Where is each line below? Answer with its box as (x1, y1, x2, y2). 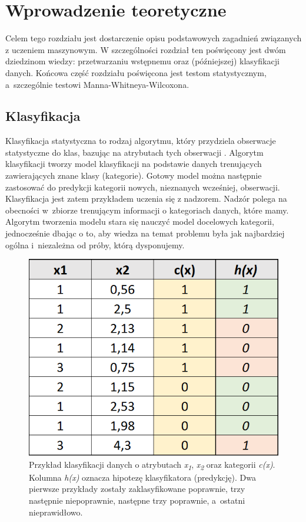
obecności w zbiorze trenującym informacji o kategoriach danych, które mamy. (5, 203, 289, 216)
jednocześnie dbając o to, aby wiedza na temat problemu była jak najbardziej (5, 227, 285, 239)
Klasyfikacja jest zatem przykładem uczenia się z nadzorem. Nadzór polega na (5, 192, 287, 205)
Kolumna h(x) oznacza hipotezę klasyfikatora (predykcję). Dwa (29, 471, 256, 483)
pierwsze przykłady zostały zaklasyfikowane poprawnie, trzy (29, 482, 245, 495)
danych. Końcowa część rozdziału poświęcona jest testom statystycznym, (5, 66, 267, 78)
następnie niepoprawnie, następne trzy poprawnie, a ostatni (29, 494, 245, 507)
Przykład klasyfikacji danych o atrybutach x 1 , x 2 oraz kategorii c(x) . (29, 458, 275, 472)
